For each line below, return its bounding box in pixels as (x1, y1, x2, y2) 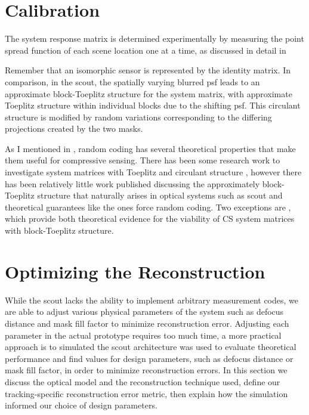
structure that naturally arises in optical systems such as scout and (37, 189, 283, 202)
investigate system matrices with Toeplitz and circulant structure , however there (5, 166, 302, 178)
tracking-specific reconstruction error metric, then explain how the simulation (5, 387, 288, 399)
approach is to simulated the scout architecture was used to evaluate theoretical (5, 340, 296, 353)
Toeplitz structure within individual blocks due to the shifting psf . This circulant (5, 99, 301, 112)
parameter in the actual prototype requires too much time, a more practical (5, 329, 282, 341)
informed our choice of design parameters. (5, 399, 157, 411)
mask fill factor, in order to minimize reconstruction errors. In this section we (5, 364, 288, 376)
